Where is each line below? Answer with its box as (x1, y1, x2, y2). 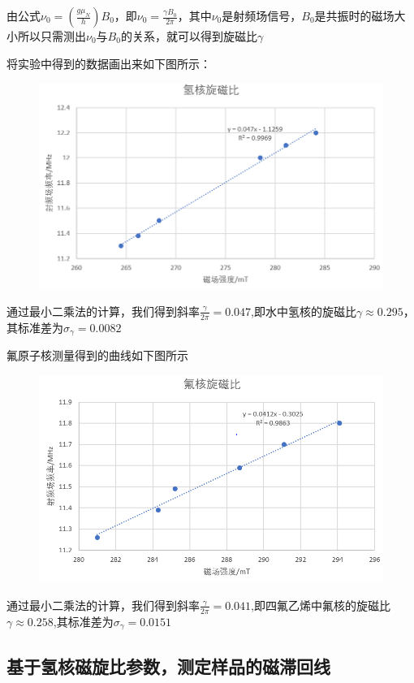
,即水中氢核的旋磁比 (251, 302, 356, 319)
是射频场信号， (222, 7, 302, 24)
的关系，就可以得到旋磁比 (120, 28, 257, 44)
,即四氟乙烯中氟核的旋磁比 (251, 596, 390, 613)
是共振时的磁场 (314, 7, 395, 24)
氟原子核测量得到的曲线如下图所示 (6, 346, 188, 363)
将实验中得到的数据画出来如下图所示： (6, 54, 211, 71)
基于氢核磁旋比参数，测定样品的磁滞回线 (6, 653, 330, 678)
